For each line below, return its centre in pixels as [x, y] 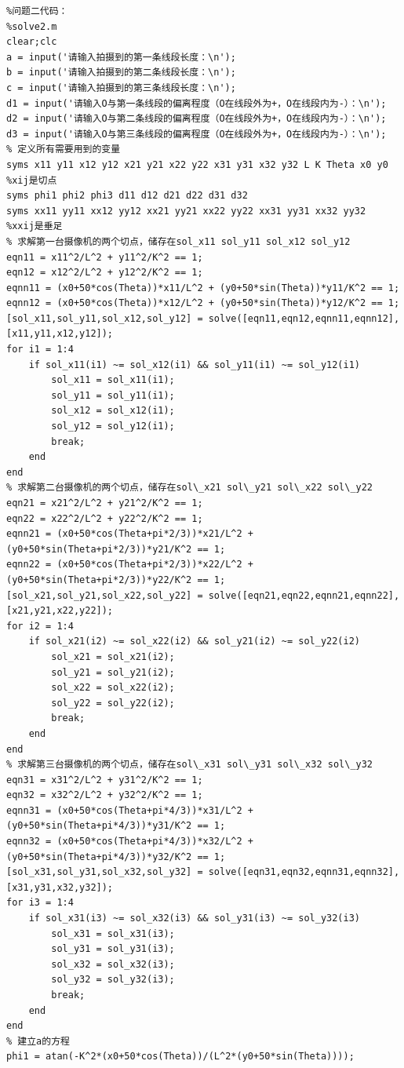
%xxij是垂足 [35, 226]
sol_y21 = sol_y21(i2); [113, 672]
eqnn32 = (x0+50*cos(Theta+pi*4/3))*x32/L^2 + [130, 842]
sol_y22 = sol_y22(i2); [113, 703]
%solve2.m [32, 26]
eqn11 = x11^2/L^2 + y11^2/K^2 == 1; [105, 257]
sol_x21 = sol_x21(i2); [113, 656]
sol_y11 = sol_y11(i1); [113, 395]
